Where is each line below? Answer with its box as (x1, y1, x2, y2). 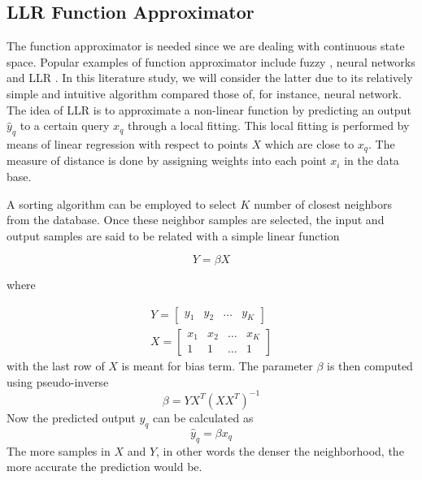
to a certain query (20, 117, 110, 134)
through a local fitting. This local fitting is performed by (127, 117, 410, 134)
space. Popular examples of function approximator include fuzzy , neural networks (7, 53, 415, 70)
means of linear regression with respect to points (7, 135, 248, 152)
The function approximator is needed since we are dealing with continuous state (7, 37, 405, 54)
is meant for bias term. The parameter (121, 357, 313, 374)
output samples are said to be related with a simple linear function (7, 227, 340, 244)
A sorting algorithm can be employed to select (7, 195, 237, 212)
